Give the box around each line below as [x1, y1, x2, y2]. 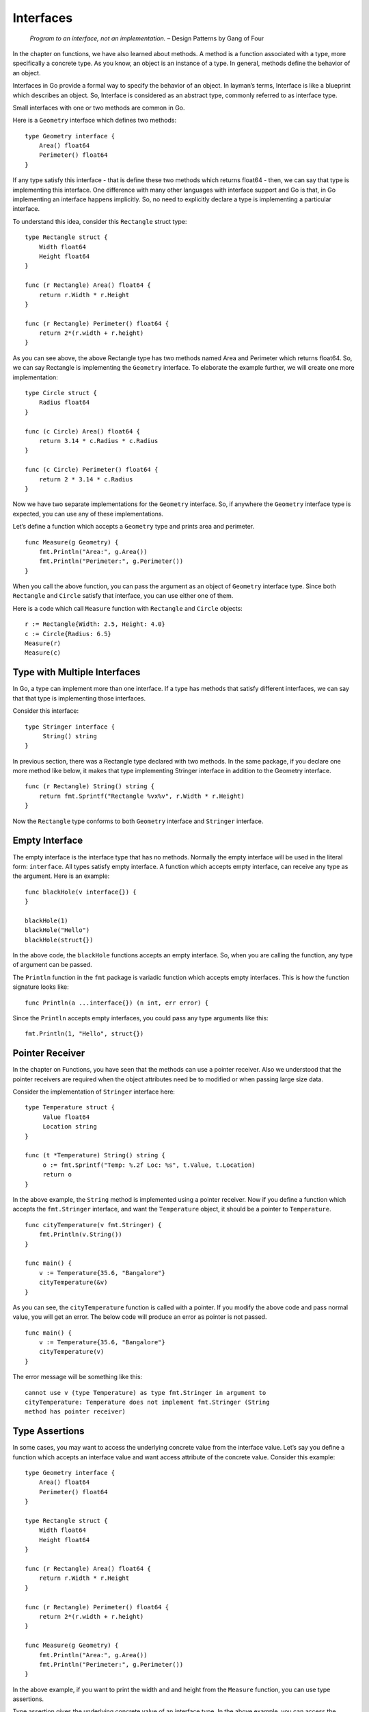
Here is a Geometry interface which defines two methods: [12, 116, 177, 125]
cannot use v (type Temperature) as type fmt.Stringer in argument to [25, 1389, 266, 1396]
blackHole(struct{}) [25, 935, 94, 944]
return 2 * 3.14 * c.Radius [38, 475, 133, 483]
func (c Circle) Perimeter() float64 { [25, 466, 159, 474]
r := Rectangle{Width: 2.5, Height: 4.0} [25, 620, 165, 628]
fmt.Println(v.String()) [38, 1231, 122, 1239]
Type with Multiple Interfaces [12, 666, 141, 678]
